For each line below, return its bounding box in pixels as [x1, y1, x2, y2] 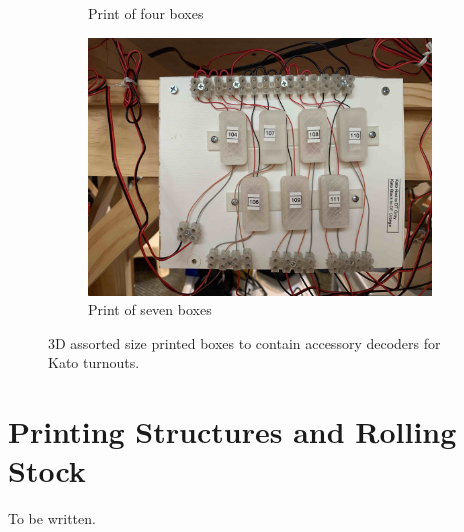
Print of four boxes [88, 3, 204, 23]
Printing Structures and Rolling [8, 411, 457, 452]
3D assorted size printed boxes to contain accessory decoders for [48, 332, 441, 353]
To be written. [8, 508, 96, 529]
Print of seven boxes [88, 299, 212, 320]
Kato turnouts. [48, 352, 140, 373]
